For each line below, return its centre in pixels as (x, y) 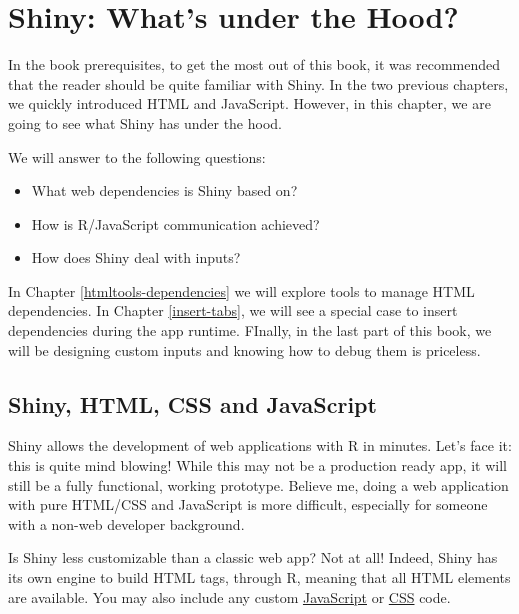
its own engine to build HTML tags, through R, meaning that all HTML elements (259, 577)
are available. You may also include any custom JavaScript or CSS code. (229, 596)
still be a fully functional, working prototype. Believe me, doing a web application (258, 484)
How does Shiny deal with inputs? (136, 257)
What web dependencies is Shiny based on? (164, 190)
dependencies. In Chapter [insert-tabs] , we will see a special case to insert (233, 310)
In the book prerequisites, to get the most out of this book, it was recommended (254, 64)
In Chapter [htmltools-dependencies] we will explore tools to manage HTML (241, 290)
